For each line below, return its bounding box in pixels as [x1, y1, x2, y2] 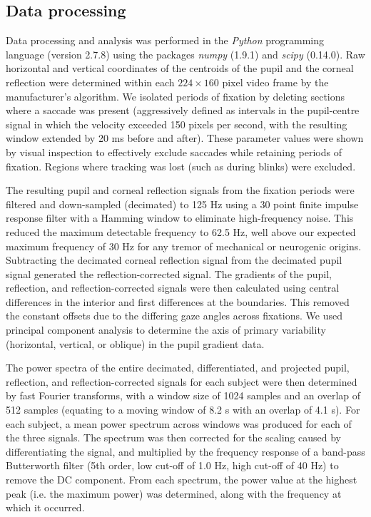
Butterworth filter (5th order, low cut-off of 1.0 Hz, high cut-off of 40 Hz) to [6, 458, 339, 473]
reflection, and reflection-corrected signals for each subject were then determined [6, 374, 357, 389]
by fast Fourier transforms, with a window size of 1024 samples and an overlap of [6, 388, 361, 403]
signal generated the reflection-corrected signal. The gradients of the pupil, [6, 266, 332, 281]
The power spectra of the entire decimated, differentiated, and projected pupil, [6, 360, 350, 375]
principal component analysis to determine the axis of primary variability [6, 322, 326, 337]
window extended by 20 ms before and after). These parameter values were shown [6, 130, 364, 145]
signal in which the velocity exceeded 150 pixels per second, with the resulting [6, 116, 347, 131]
